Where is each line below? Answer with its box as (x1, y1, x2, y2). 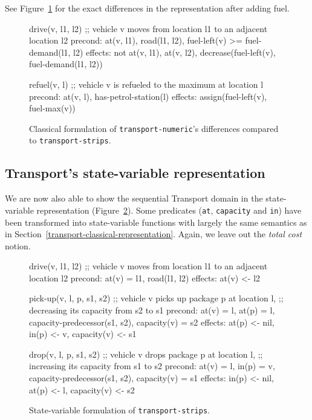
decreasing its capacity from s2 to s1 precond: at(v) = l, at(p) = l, (29, 304, 275, 317)
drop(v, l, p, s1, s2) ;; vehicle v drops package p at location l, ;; (29, 347, 263, 360)
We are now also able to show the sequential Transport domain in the (5, 192, 263, 205)
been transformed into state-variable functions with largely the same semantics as (5, 215, 307, 228)
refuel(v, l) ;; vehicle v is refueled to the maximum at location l (29, 77, 264, 90)
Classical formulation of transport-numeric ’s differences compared (29, 122, 279, 134)
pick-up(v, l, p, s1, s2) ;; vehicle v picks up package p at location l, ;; (29, 292, 284, 304)
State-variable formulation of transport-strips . (29, 404, 210, 416)
